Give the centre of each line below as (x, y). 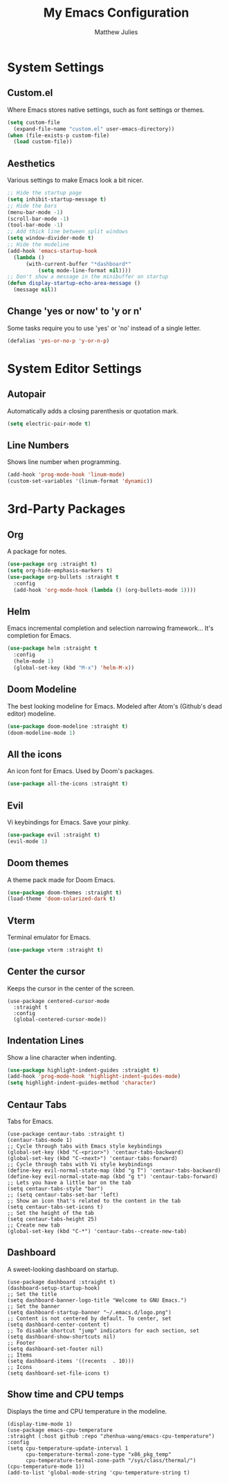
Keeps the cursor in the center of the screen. (71, 988)
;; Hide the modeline (38, 245)
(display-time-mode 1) (40, 1424)
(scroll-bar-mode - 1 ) (38, 219)
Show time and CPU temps (66, 1394)
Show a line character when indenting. (62, 1057)
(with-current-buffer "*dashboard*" (78, 264)
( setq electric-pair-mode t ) (49, 424)
